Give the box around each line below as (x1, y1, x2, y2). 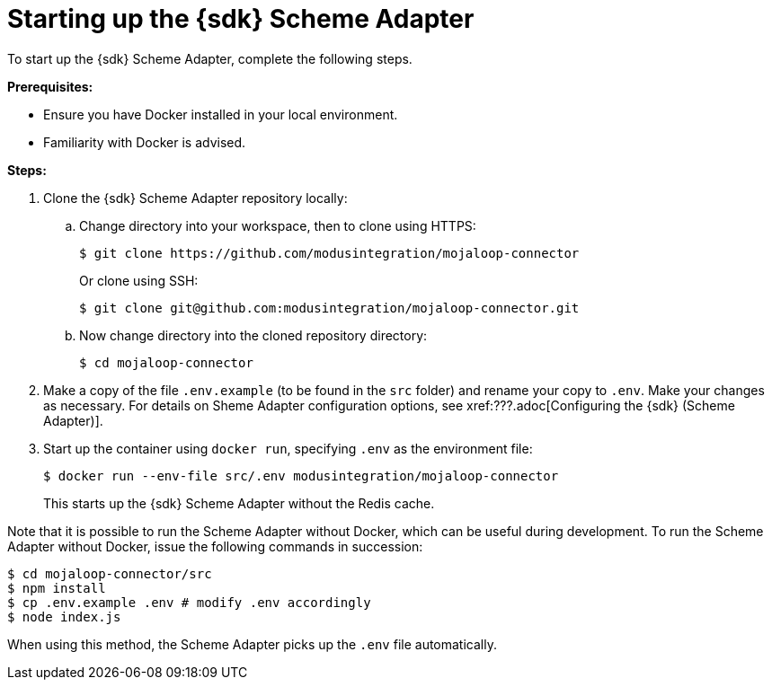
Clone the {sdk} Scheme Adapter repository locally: (43, 189, 348, 206)
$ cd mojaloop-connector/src (7, 566, 212, 581)
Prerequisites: (7, 78, 93, 94)
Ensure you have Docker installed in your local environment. (43, 106, 398, 122)
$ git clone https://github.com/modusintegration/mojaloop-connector (79, 245, 580, 260)
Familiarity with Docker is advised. (43, 134, 246, 150)
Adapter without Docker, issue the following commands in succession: (7, 538, 423, 554)
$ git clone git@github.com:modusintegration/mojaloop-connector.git (79, 300, 580, 315)
